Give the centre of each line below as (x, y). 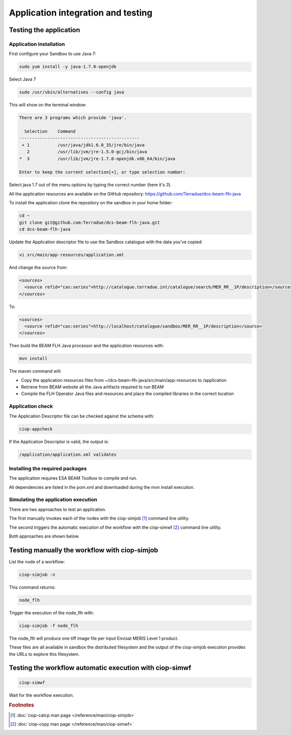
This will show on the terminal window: (48, 105)
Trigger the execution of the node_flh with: (51, 612)
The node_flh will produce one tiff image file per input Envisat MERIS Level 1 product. (94, 638)
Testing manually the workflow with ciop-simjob (84, 550)
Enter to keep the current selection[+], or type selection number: (102, 172)
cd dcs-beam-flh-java (45, 229)
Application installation (37, 44)
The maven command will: (35, 371)
